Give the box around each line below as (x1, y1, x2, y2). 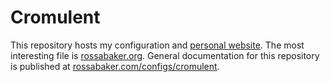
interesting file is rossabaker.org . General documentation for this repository (10, 49, 320, 61)
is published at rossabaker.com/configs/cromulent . (10, 60, 220, 72)
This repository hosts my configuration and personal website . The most (10, 39, 305, 51)
